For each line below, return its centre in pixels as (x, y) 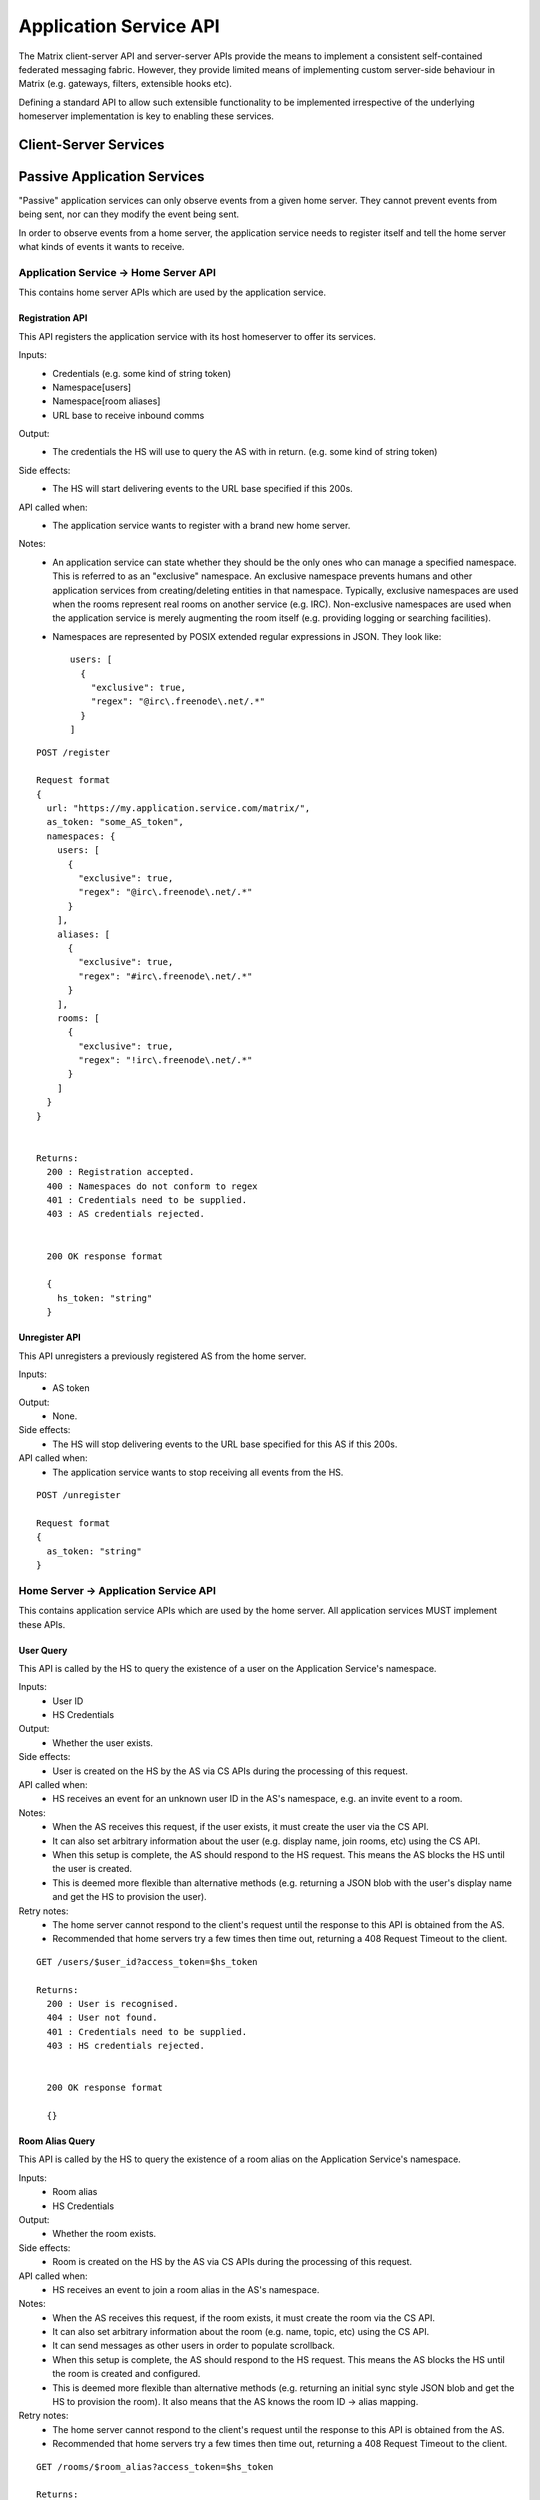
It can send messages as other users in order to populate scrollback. (193, 2346)
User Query (43, 1650)
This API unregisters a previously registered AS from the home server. (162, 1356)
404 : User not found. (102, 2018)
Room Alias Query (56, 2141)
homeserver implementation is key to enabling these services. (146, 116)
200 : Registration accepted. (120, 1172)
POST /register (73, 752)
